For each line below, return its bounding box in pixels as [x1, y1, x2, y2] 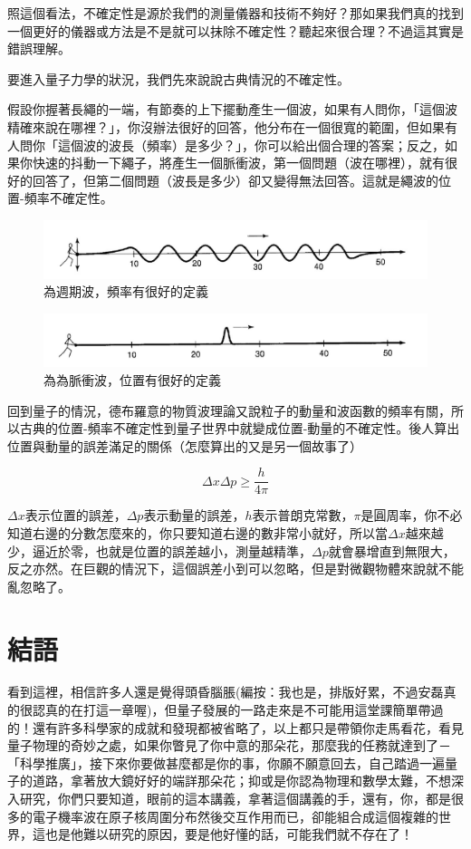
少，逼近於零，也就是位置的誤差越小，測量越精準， [7, 541, 312, 560]
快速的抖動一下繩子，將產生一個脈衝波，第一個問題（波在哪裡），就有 [32, 153, 445, 172]
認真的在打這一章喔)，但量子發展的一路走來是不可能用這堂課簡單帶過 [32, 700, 444, 719]
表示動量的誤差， [143, 506, 245, 525]
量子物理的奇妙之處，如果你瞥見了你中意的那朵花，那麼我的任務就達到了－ [7, 736, 451, 755]
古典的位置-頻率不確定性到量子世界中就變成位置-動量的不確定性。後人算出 [19, 419, 460, 438]
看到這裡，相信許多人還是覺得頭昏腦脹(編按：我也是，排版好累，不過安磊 [7, 682, 444, 701]
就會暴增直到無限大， [328, 541, 456, 560]
